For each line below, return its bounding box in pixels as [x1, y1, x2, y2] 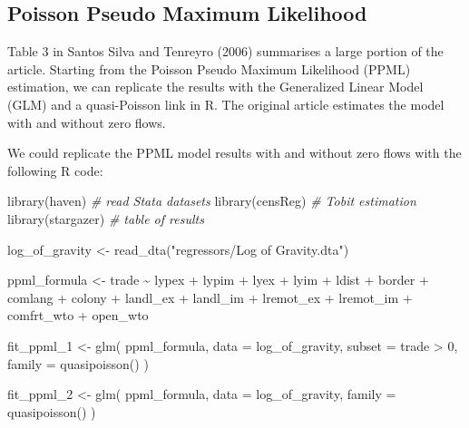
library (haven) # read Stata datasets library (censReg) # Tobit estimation [7, 191, 416, 210]
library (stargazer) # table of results [7, 209, 204, 228]
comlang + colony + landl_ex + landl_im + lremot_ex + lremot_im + [7, 287, 413, 306]
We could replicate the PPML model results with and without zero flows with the [7, 143, 462, 162]
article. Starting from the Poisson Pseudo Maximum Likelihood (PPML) [7, 59, 411, 78]
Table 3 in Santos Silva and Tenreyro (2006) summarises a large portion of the [7, 42, 444, 61]
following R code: [7, 160, 103, 180]
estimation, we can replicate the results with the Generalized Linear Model [7, 77, 424, 96]
